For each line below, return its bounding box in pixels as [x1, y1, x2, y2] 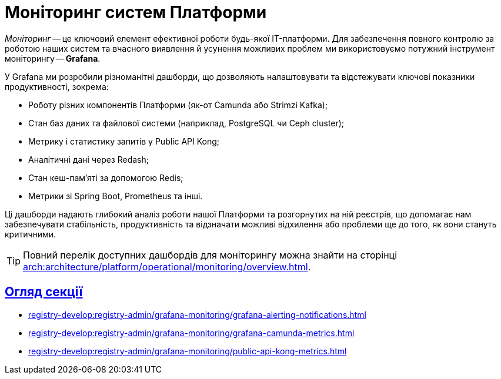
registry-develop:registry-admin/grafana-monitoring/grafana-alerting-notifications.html [28, 309, 366, 320]
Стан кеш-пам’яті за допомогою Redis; [28, 172, 183, 183]
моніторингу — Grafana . [5, 53, 101, 63]
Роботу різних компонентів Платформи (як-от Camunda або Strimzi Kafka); [28, 99, 328, 110]
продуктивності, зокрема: [5, 81, 109, 92]
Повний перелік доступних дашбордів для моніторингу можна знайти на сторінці [23, 249, 397, 261]
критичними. [5, 229, 56, 239]
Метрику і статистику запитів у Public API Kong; [28, 136, 220, 146]
